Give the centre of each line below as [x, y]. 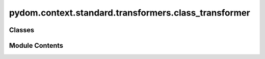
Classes [22, 30]
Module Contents [36, 46]
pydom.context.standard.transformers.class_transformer [130, 13]
